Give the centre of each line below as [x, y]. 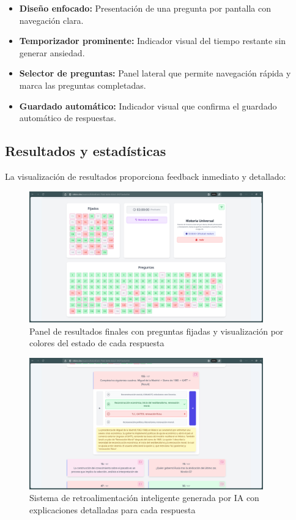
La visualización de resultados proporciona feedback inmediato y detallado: [146, 176]
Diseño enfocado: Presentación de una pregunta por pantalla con [145, 8]
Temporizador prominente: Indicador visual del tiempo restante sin [153, 41]
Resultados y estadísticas [86, 151]
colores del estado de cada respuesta [97, 343]
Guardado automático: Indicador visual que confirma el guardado [148, 106]
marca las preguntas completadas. [83, 85]
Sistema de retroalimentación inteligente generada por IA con [144, 498]
